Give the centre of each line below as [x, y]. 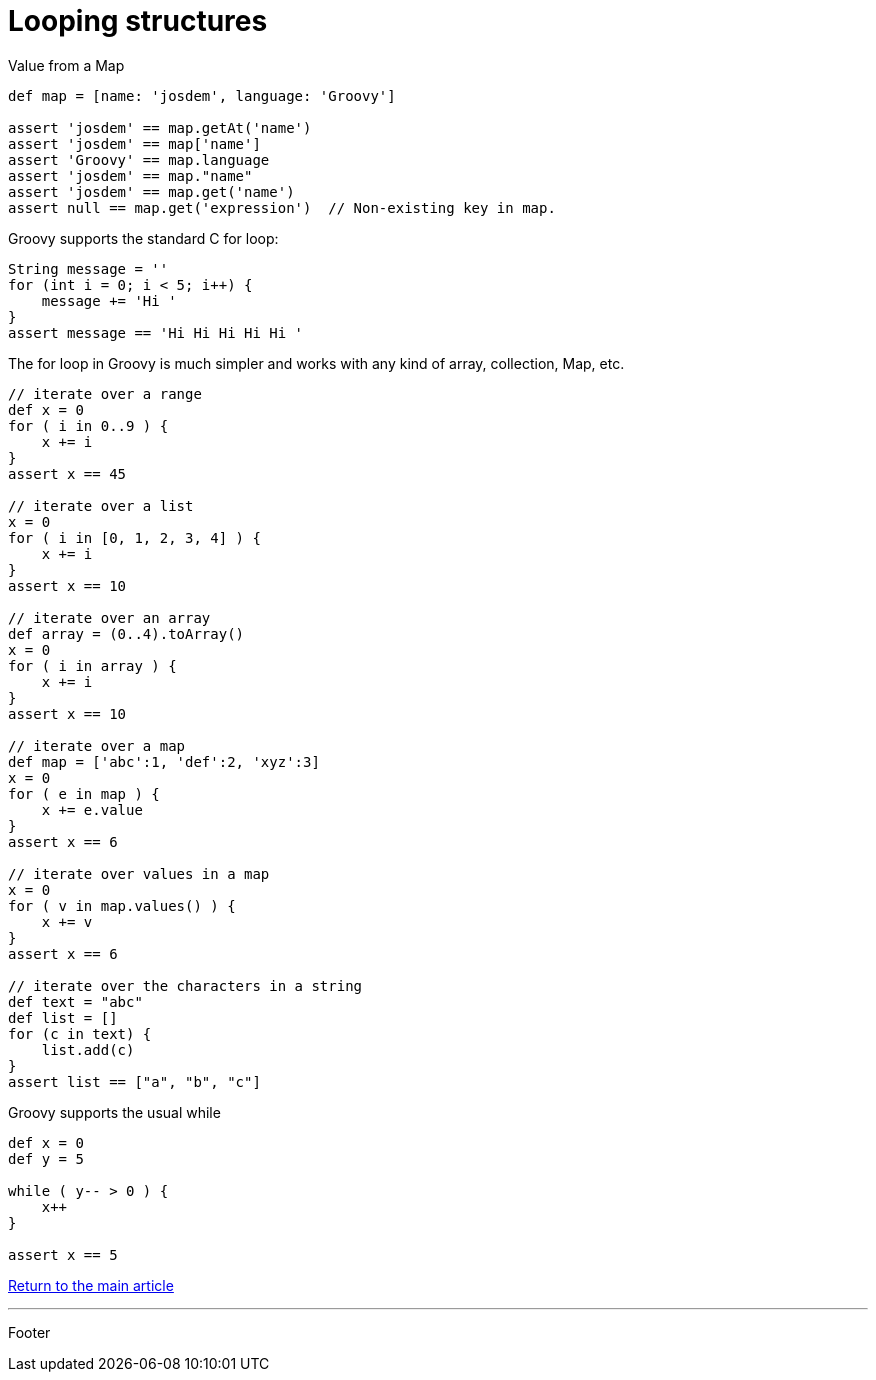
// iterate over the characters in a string [185, 985]
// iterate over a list [101, 505]
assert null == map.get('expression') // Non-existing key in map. [282, 207]
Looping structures [138, 21]
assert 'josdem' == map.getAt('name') [160, 127]
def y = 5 [46, 1158]
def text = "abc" [75, 1001]
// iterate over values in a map [139, 873]
